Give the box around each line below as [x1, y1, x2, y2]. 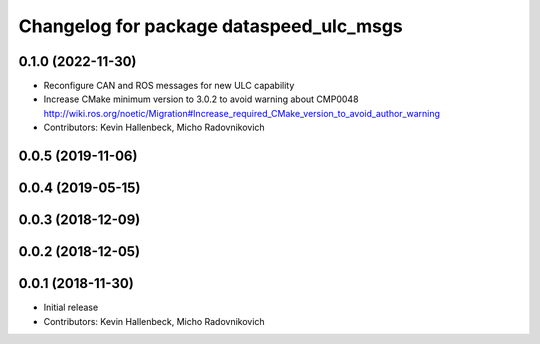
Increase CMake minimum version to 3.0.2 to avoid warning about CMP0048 [43, 93, 359, 105]
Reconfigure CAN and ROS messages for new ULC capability [43, 80, 295, 92]
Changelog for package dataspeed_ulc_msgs [18, 15, 404, 37]
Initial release [43, 301, 99, 314]
